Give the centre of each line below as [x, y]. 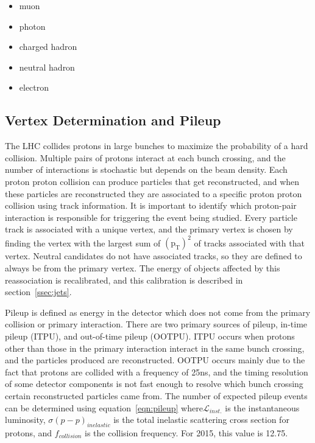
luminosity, [25, 420]
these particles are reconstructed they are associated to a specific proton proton [154, 193]
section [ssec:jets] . [38, 292]
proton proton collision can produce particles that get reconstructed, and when [152, 181]
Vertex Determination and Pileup [113, 120]
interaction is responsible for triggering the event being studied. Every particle [151, 217]
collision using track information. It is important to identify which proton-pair [151, 205]
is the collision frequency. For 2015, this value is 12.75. [186, 432]
